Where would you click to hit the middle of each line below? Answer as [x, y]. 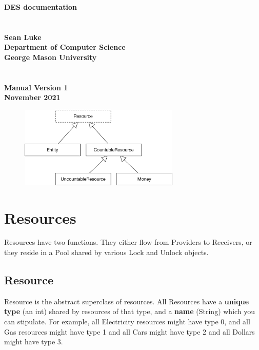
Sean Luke [23, 37]
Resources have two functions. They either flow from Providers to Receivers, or [128, 242]
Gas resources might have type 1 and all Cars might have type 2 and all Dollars [129, 331]
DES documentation [41, 7]
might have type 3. [34, 342]
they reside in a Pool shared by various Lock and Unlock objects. [106, 252]
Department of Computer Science [65, 47]
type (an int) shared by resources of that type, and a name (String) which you [130, 311]
